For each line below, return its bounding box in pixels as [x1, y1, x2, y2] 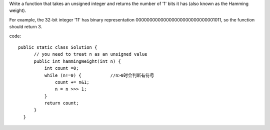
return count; [44, 100, 79, 106]
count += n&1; [55, 79, 89, 85]
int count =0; [44, 65, 79, 71]
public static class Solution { [18, 44, 97, 50]
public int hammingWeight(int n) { [33, 58, 121, 64]
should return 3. [9, 24, 42, 30]
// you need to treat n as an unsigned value [33, 51, 147, 57]
